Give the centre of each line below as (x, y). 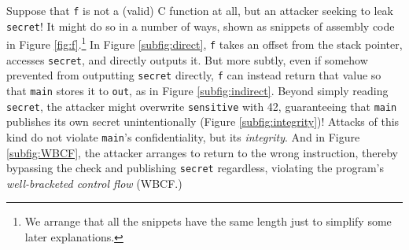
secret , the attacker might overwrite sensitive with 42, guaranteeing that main (202, 106)
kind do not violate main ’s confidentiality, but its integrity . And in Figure (183, 136)
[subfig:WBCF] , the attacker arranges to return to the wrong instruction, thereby (202, 152)
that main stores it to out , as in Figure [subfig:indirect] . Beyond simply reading (197, 90)
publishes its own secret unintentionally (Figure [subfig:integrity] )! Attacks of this (203, 121)
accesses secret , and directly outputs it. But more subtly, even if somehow (187, 59)
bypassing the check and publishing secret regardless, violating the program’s (195, 168)
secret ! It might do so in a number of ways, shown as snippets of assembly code (201, 26)
